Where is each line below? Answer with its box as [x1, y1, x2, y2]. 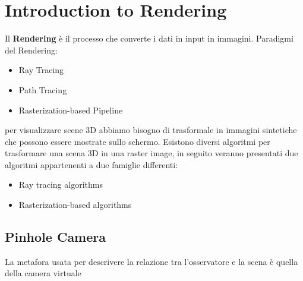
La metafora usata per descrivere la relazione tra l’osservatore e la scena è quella [5, 255, 298, 267]
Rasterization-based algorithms [18, 198, 132, 211]
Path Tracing [18, 83, 67, 96]
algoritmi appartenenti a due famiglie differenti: [5, 158, 178, 171]
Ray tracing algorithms [18, 178, 103, 191]
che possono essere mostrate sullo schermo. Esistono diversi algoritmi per [5, 135, 270, 147]
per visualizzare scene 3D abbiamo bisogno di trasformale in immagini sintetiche [5, 124, 297, 136]
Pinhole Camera [5, 228, 106, 246]
